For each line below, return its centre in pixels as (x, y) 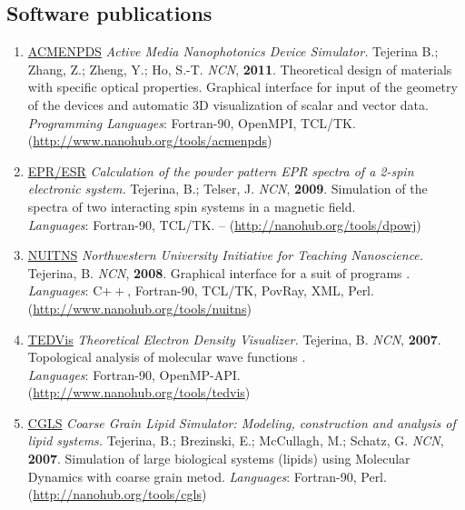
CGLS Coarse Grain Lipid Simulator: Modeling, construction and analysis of (242, 422)
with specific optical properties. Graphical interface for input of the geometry (242, 87)
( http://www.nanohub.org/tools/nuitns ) (139, 308)
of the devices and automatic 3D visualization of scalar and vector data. (228, 104)
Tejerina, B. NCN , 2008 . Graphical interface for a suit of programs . (219, 272)
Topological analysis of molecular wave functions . (167, 357)
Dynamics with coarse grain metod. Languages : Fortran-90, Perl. (207, 476)
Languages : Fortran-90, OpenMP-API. (134, 374)
